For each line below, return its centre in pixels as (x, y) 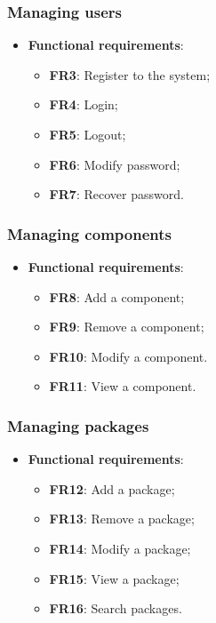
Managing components (89, 233)
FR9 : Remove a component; (127, 327)
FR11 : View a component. (123, 386)
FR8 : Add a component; (117, 296)
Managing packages (78, 425)
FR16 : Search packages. (116, 608)
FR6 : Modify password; (115, 164)
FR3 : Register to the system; (130, 74)
